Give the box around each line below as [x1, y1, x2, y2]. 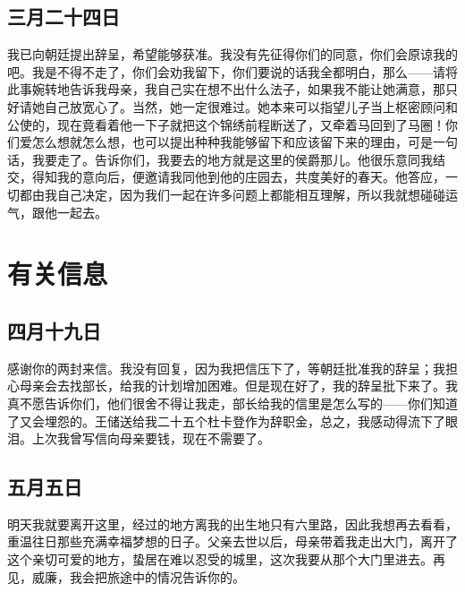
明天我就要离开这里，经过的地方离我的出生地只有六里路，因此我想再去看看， [7, 514, 458, 533]
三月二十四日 [7, 3, 120, 30]
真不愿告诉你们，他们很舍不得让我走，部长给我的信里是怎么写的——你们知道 [7, 393, 458, 412]
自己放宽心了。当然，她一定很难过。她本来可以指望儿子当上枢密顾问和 [44, 97, 458, 116]
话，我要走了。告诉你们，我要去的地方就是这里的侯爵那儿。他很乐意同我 [7, 150, 433, 168]
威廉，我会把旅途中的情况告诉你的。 [31, 567, 245, 586]
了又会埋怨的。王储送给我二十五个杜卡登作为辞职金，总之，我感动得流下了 [7, 411, 445, 430]
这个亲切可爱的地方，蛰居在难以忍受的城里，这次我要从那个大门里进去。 [7, 550, 433, 569]
